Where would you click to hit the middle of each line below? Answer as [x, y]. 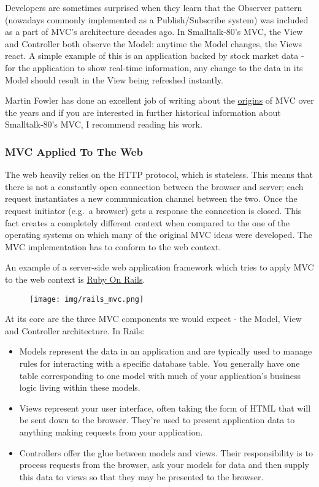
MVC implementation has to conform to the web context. [113, 246]
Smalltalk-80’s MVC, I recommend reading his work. [104, 124]
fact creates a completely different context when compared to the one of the [148, 222]
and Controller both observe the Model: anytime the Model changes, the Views [154, 43]
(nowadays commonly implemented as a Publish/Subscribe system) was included [157, 19]
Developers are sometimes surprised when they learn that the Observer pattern [154, 7]
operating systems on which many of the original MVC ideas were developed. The [159, 235]
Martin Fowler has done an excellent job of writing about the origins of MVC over [159, 100]
